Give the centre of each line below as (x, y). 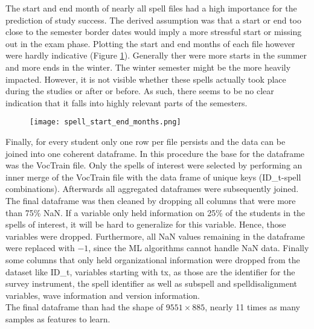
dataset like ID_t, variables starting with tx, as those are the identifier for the (150, 271)
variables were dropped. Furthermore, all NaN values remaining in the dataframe (155, 236)
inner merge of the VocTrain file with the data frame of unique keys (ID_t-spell (153, 177)
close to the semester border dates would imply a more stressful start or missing (154, 32)
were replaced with (40, 248)
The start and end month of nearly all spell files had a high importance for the (151, 8)
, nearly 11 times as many (252, 307)
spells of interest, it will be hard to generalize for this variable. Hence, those (146, 224)
